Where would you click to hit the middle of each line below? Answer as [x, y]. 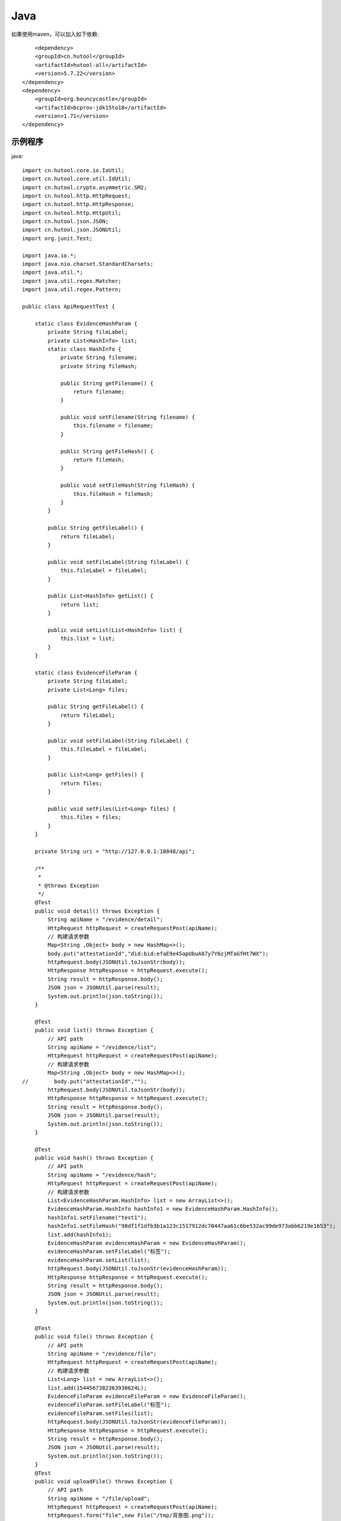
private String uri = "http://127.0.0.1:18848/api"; [115, 851]
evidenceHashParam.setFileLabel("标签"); [109, 1251]
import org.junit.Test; [57, 238]
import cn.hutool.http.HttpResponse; [78, 204]
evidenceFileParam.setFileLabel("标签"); [109, 1405]
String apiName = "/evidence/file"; [102, 1354]
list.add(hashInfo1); [80, 1234]
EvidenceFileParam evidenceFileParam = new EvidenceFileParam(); [147, 1396]
